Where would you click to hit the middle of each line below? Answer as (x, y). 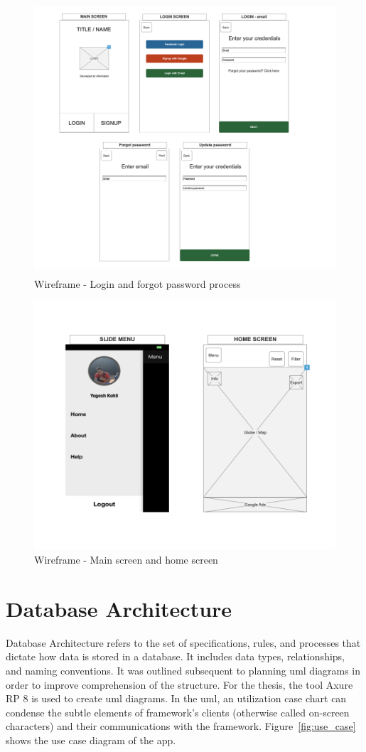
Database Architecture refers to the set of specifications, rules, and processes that (183, 642)
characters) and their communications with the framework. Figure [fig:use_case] (181, 726)
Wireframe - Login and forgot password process (138, 283)
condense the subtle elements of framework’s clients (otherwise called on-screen (178, 712)
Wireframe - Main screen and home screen (126, 560)
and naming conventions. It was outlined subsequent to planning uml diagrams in (183, 670)
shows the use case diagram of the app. (91, 740)
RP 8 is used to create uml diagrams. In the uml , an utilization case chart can (176, 698)
